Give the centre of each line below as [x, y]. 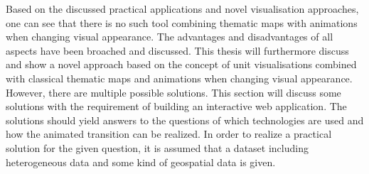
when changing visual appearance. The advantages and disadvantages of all [170, 37]
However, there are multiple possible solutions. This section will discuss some [173, 92]
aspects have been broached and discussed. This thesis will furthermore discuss [177, 50]
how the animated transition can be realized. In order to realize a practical [169, 134]
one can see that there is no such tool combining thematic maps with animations [182, 22]
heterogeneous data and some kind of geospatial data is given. [141, 162]
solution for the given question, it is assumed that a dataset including [157, 147]
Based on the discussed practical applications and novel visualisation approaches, [182, 9]
